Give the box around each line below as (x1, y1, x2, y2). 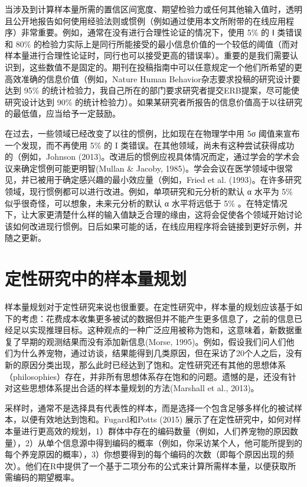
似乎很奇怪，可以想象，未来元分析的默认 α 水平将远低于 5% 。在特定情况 (5, 196, 288, 209)
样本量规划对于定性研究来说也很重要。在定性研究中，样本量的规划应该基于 (5, 301, 294, 312)
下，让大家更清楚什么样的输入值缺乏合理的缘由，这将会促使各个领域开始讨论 (5, 208, 302, 221)
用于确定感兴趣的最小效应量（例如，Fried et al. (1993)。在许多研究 (45, 173, 302, 186)
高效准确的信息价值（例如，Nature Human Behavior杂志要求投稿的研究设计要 (5, 72, 301, 85)
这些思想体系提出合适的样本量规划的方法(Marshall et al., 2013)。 (12, 382, 259, 394)
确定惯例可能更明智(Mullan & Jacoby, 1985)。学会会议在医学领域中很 (21, 162, 285, 174)
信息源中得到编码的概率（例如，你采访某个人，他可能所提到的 (62, 436, 302, 449)
